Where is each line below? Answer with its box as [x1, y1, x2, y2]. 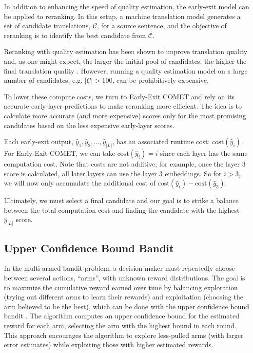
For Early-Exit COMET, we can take [4, 148, 115, 158]
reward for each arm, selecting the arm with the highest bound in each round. [4, 320, 236, 330]
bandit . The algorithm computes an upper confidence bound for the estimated [4, 311, 239, 321]
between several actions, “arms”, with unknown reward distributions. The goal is [4, 273, 245, 283]
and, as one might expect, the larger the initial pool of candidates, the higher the [4, 56, 247, 66]
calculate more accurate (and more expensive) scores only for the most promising [4, 110, 246, 120]
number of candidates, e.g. [4, 75, 83, 85]
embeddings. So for [165, 168, 222, 178]
